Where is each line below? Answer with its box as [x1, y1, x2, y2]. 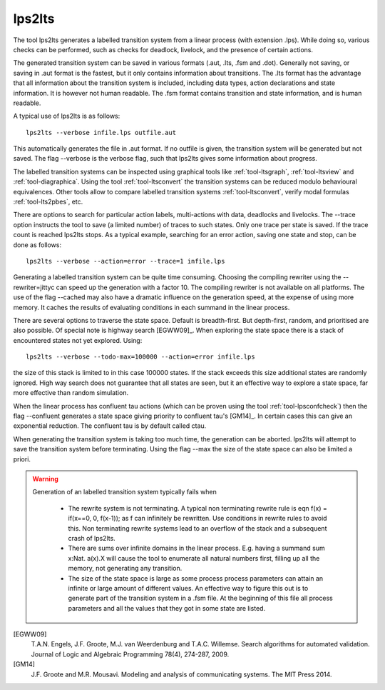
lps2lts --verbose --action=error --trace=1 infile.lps [26, 257, 225, 265]
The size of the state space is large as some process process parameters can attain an [68, 574, 324, 582]
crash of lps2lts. [68, 534, 115, 542]
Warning [32, 475, 58, 483]
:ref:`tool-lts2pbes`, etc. [13, 197, 83, 206]
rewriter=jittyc [13, 283, 55, 291]
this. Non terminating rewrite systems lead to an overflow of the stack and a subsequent [68, 524, 327, 532]
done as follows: [13, 240, 62, 249]
